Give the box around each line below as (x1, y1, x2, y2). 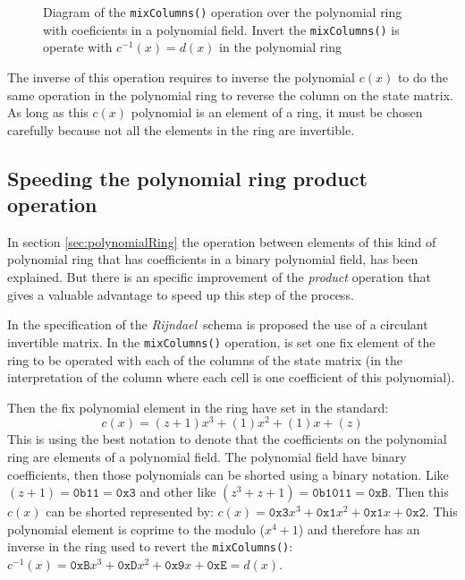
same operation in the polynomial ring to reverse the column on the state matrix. (7, 85, 453, 104)
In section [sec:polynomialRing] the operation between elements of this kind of (7, 232, 436, 251)
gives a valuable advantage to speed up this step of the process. (7, 285, 354, 303)
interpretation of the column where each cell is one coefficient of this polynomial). (7, 368, 455, 387)
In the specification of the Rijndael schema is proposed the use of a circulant (7, 315, 428, 334)
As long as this (7, 103, 89, 122)
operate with (43, 38, 113, 56)
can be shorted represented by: (46, 502, 214, 521)
